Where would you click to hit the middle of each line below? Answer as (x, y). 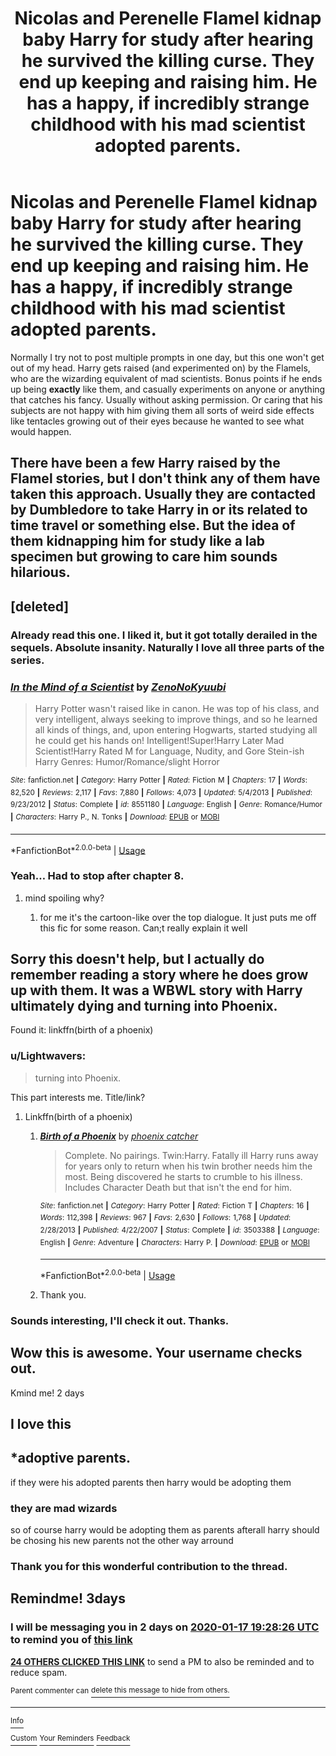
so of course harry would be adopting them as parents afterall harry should (165, 1530)
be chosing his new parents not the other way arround (122, 1541)
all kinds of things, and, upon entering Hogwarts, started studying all (176, 729)
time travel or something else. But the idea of (153, 525)
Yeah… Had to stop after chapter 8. (97, 876)
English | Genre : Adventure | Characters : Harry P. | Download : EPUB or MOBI (174, 1242)
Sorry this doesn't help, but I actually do (137, 958)
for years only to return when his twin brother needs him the (188, 1166)
